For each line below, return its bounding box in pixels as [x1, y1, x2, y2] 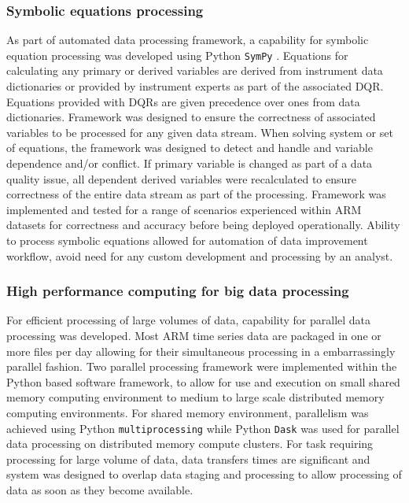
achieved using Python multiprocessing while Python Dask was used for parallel [6, 420, 400, 436]
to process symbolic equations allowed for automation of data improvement [6, 232, 368, 248]
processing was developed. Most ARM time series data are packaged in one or [6, 327, 381, 343]
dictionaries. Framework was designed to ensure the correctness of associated [6, 109, 376, 125]
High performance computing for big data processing [6, 281, 349, 301]
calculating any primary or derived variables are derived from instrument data [6, 62, 383, 79]
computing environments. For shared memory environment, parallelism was [6, 404, 369, 420]
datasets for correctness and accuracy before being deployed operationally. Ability [6, 216, 400, 233]
